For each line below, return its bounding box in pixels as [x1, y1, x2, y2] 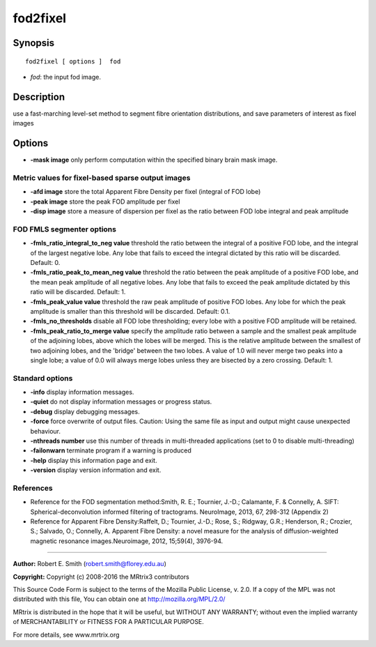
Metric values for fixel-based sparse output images [13, 173, 191, 183]
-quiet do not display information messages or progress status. [30, 397, 212, 406]
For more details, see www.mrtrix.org [13, 630, 120, 639]
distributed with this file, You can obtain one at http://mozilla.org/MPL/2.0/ [13, 595, 226, 603]
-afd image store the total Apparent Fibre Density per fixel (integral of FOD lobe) [30, 188, 261, 196]
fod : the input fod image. [30, 73, 101, 81]
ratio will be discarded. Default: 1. [30, 288, 126, 296]
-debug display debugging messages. [30, 407, 141, 416]
